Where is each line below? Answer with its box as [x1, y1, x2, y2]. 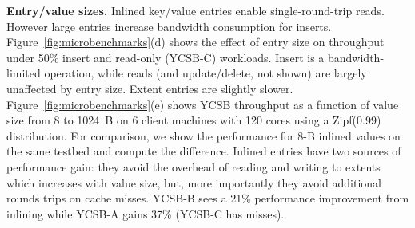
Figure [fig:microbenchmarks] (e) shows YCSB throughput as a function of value [6, 96, 399, 112]
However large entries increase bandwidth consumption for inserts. [6, 18, 332, 34]
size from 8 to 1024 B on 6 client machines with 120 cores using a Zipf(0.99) [6, 112, 381, 128]
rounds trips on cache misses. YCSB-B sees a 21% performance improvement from [6, 190, 409, 206]
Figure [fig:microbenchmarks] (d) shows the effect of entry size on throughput [6, 33, 385, 50]
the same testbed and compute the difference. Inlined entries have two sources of [6, 143, 401, 159]
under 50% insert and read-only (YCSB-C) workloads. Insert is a [6, 49, 325, 65]
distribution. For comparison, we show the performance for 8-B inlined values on [6, 127, 401, 143]
